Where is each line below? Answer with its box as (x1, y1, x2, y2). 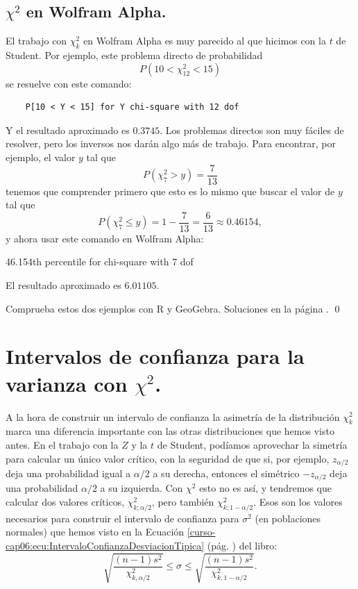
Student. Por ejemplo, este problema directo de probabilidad (6, 48, 263, 62)
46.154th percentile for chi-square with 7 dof (6, 254, 194, 269)
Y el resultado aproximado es (6, 122, 130, 137)
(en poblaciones (255, 511, 321, 525)
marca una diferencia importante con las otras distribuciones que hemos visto (6, 424, 334, 438)
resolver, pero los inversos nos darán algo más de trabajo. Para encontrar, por (6, 136, 336, 151)
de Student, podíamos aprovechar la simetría (157, 437, 348, 451)
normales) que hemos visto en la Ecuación (6, 524, 185, 539)
